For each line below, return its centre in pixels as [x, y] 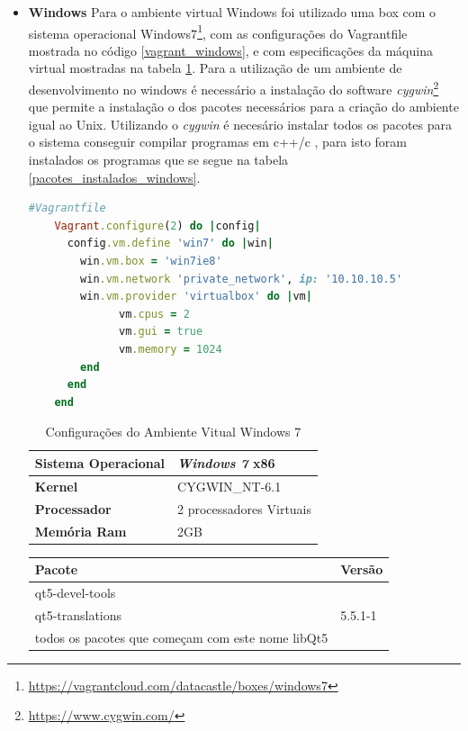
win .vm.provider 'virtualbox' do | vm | [196, 297]
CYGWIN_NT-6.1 [229, 486]
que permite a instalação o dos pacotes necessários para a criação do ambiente [243, 107]
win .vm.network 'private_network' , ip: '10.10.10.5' [242, 279]
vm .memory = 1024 [171, 349]
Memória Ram [81, 531]
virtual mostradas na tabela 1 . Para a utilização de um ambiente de [215, 68]
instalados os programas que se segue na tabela [158, 160]
